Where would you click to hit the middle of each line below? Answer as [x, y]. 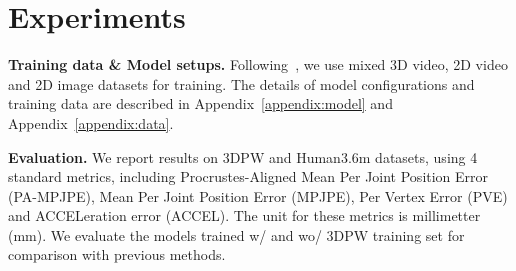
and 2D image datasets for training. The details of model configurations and [241, 83]
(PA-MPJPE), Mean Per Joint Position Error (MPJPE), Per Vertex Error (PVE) [258, 195]
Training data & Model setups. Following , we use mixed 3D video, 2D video [258, 64]
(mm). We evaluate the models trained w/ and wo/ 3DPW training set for [236, 234]
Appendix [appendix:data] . [91, 122]
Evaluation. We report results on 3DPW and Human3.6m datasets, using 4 [243, 156]
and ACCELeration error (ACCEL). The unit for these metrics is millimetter [244, 215]
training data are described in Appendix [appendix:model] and [200, 103]
